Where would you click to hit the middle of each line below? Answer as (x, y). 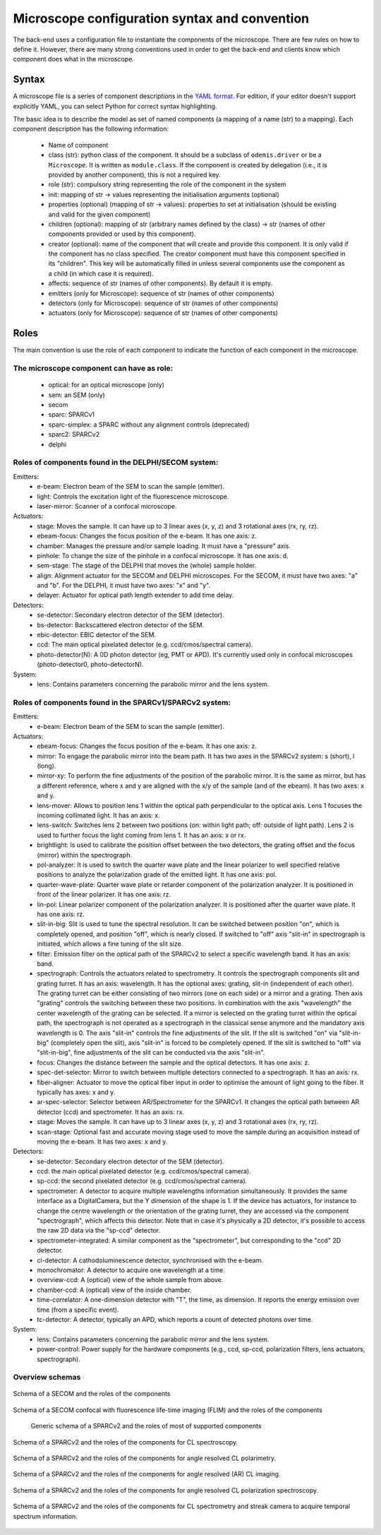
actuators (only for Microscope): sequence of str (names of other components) (163, 313)
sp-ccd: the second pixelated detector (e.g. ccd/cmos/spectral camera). (142, 1181)
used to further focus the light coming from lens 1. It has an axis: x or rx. (141, 835)
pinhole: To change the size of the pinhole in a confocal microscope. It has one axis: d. (163, 555)
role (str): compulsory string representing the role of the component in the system (167, 184)
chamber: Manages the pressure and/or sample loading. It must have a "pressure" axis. (164, 546)
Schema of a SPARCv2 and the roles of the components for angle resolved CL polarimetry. (145, 1458)
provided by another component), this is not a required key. (135, 174)
